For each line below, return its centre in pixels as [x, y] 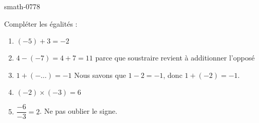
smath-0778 [22, 6]
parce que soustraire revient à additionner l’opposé [175, 58]
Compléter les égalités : [41, 23]
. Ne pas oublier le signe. [79, 111]
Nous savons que [100, 75]
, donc [173, 75]
